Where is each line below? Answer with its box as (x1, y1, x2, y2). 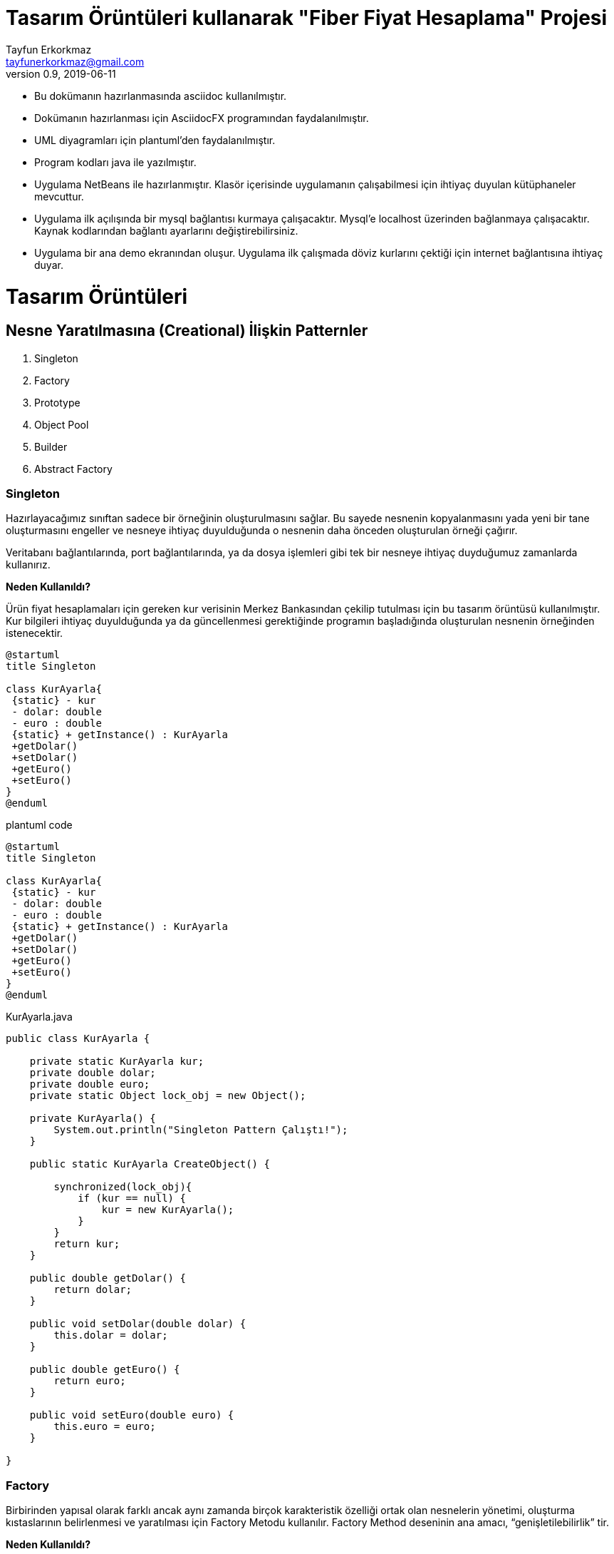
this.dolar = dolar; (53, 1329, 168, 1341)
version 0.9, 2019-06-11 (6, 67, 116, 80)
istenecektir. (6, 627, 63, 640)
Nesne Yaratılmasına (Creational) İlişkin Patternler (6, 322, 368, 340)
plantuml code (6, 819, 73, 832)
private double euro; (29, 1078, 150, 1090)
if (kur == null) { (78, 1192, 186, 1205)
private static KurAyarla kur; (29, 1055, 204, 1068)
